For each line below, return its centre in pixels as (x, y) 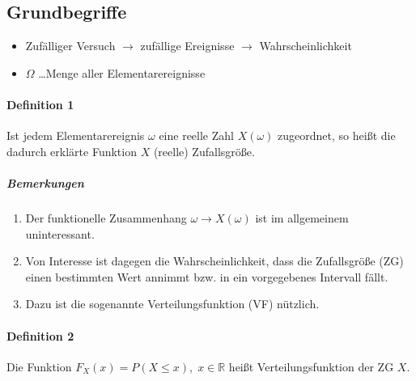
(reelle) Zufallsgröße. (204, 151)
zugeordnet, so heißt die (337, 135)
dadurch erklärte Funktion (72, 151)
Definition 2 (40, 335)
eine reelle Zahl (196, 135)
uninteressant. (60, 233)
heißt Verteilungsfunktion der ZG (311, 366)
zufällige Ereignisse (187, 46)
